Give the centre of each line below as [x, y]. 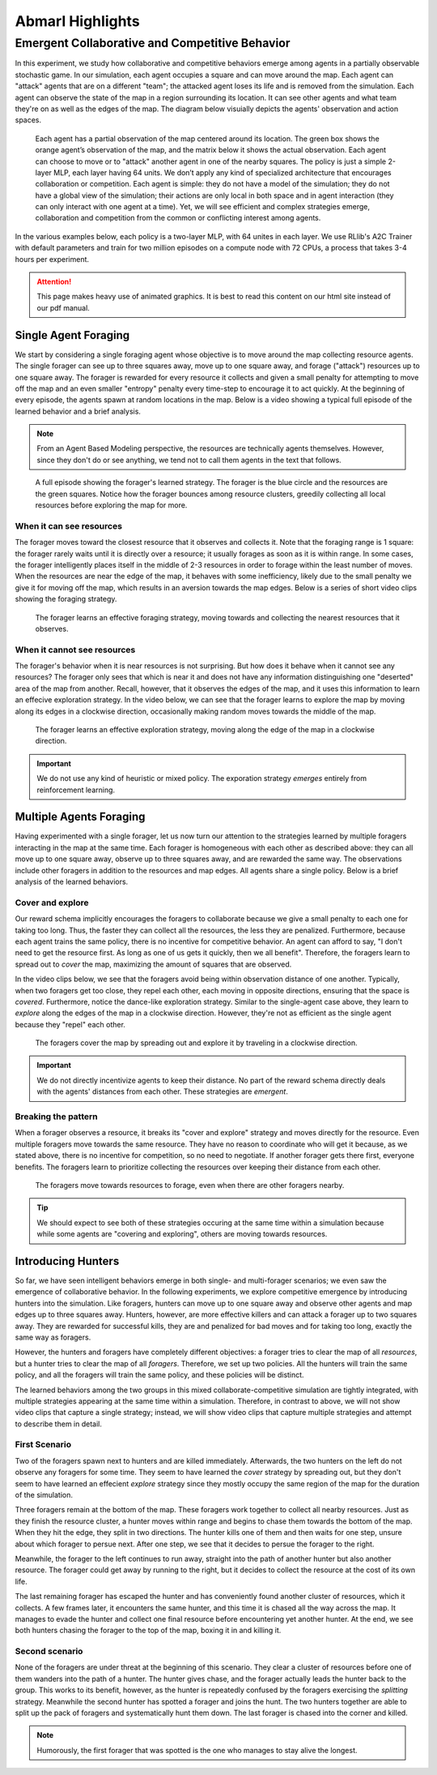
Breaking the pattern [56, 1117]
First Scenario [43, 1445]
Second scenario [49, 1652]
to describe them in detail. [59, 1424]
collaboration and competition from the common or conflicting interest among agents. [178, 218]
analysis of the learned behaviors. [72, 882]
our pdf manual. [64, 307]
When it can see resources [69, 525]
